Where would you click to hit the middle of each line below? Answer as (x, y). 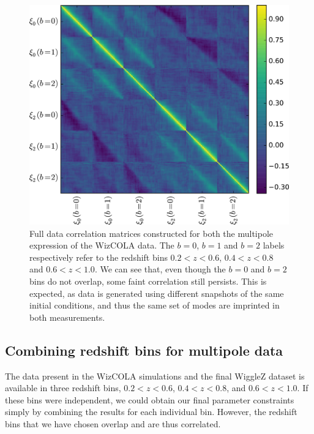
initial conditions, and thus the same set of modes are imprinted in (155, 305)
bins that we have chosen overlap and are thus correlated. (113, 423)
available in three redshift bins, (63, 388)
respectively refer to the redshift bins (99, 257)
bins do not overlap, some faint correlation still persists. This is (148, 281)
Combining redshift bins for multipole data (144, 350)
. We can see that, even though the (160, 269)
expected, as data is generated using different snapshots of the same (157, 293)
